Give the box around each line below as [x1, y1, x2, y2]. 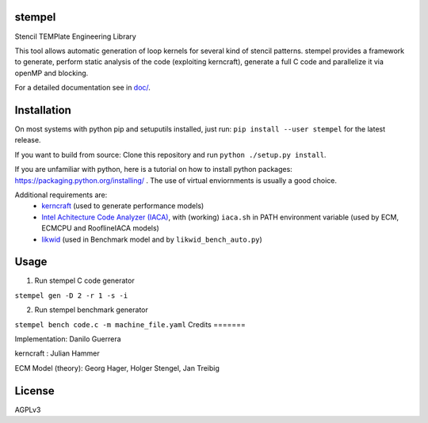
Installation [14, 103, 71, 116]
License [14, 384, 55, 398]
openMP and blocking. [14, 68, 89, 78]
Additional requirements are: [14, 190, 108, 200]
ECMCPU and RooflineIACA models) [41, 223, 160, 233]
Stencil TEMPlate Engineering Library [14, 32, 136, 41]
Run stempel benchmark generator [34, 305, 148, 314]
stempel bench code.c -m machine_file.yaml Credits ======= [14, 319, 246, 329]
